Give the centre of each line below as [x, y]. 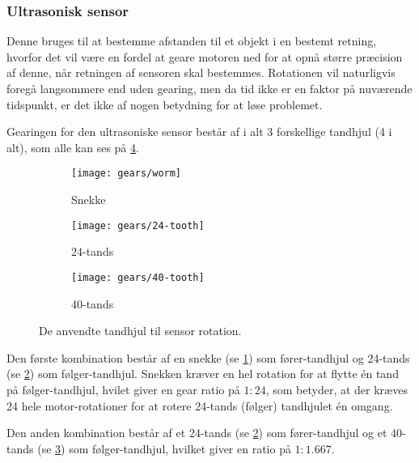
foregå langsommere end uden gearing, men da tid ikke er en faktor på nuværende [209, 88]
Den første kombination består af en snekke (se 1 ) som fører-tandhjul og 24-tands [208, 357]
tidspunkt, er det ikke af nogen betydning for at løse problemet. [165, 104]
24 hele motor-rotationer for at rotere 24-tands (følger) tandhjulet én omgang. [200, 405]
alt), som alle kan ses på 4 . [73, 147]
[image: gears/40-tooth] [138, 277]
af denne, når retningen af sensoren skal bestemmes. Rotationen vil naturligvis [201, 72]
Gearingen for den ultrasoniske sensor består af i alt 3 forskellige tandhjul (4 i [199, 132]
